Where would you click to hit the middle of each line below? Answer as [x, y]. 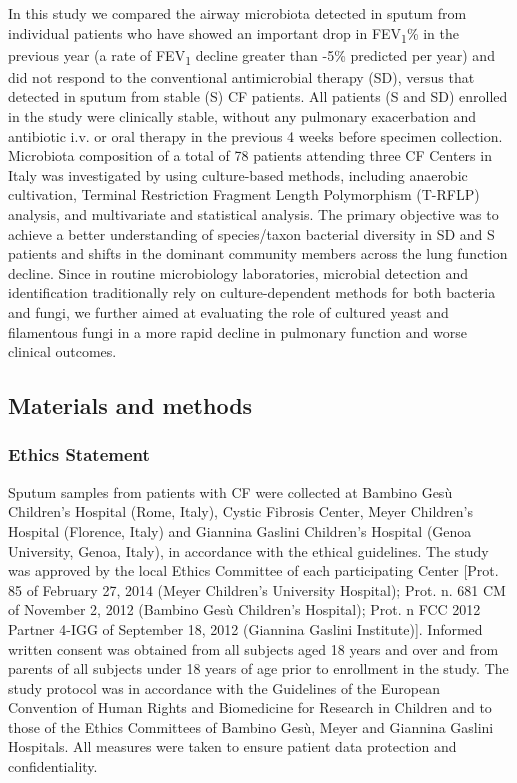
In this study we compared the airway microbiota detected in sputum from [237, 13]
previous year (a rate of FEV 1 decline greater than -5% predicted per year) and [251, 56]
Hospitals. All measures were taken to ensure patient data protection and [232, 746]
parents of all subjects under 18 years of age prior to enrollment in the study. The [258, 668]
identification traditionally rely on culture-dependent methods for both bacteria [252, 292]
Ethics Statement [79, 454]
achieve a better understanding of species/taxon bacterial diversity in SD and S [251, 233]
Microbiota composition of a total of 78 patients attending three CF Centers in [250, 155]
